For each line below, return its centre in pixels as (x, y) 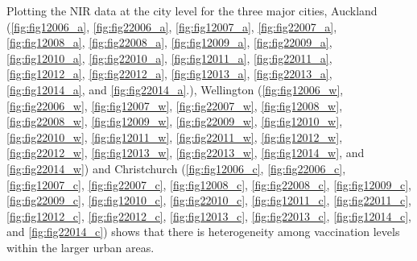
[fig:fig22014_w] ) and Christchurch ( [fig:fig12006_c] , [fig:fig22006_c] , (176, 168)
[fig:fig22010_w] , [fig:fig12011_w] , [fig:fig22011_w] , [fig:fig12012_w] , (175, 137)
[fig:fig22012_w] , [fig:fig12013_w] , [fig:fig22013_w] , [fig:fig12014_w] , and (186, 153)
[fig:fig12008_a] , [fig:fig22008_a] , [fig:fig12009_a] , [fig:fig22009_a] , (169, 42)
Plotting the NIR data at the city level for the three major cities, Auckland (192, 10)
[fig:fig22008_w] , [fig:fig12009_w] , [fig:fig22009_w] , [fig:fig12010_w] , (175, 121)
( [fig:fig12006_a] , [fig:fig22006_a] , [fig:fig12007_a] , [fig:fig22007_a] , (172, 26)
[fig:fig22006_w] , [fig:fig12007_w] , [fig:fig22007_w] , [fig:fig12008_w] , (175, 105)
